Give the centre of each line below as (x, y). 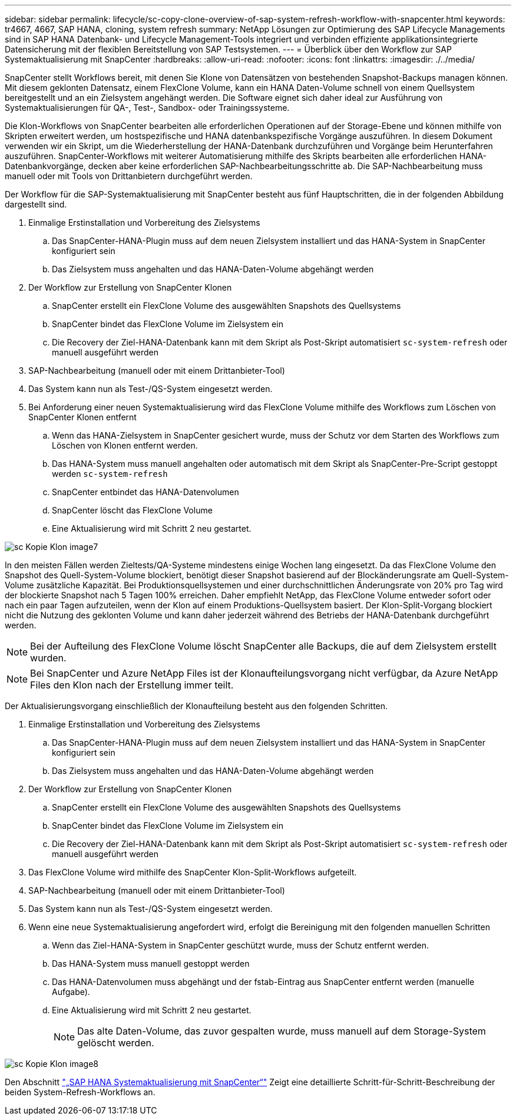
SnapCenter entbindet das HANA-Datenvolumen (145, 492)
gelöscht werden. (116, 1043)
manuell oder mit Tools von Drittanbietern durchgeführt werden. (129, 176)
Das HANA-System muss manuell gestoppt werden (151, 963)
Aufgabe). (71, 992)
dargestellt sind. (36, 204)
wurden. (48, 658)
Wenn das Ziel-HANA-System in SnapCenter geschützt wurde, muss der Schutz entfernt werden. (241, 945)
